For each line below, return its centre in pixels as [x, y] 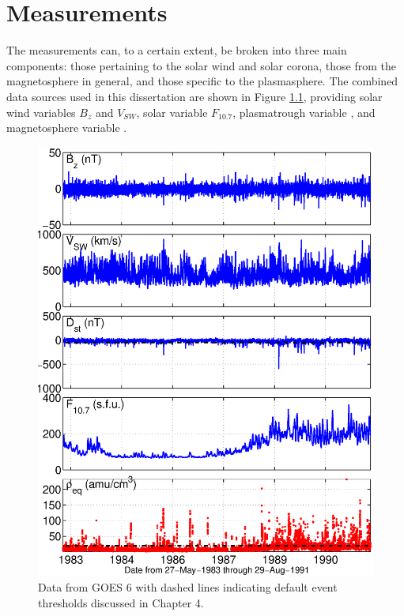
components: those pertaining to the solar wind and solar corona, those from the [201, 65]
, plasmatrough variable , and [304, 112]
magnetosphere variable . [67, 128]
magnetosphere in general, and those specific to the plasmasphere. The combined [202, 81]
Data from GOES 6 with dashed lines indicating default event [188, 587]
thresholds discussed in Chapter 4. [121, 602]
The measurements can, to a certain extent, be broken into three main [177, 50]
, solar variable [172, 112]
